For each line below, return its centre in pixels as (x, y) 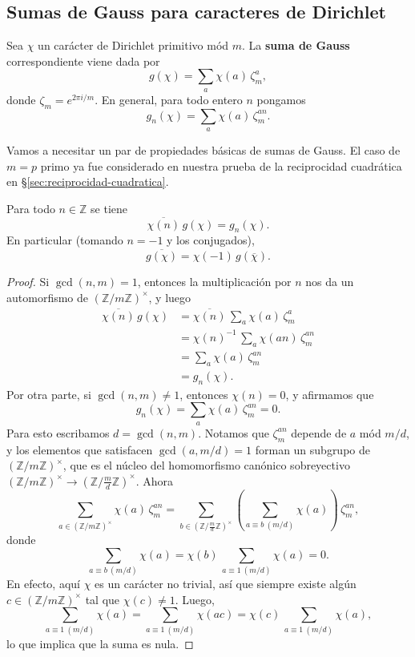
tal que (103, 599)
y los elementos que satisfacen (80, 449)
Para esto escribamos (58, 432)
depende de (319, 432)
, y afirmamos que (330, 394)
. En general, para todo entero (169, 99)
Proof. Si (28, 282)
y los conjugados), (211, 240)
